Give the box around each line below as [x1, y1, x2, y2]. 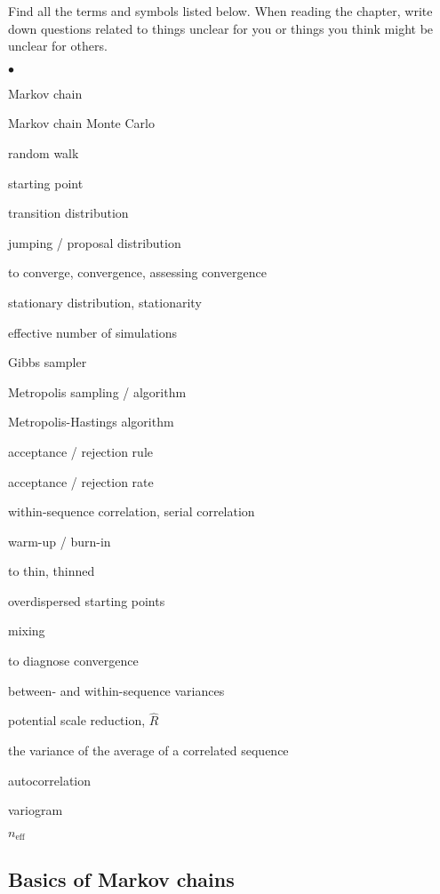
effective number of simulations [8, 323, 177, 341]
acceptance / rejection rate [8, 472, 154, 491]
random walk [8, 143, 79, 162]
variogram [8, 801, 63, 819]
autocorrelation [8, 770, 92, 789]
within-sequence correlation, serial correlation [8, 502, 255, 521]
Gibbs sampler [8, 353, 87, 371]
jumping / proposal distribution [8, 233, 181, 251]
